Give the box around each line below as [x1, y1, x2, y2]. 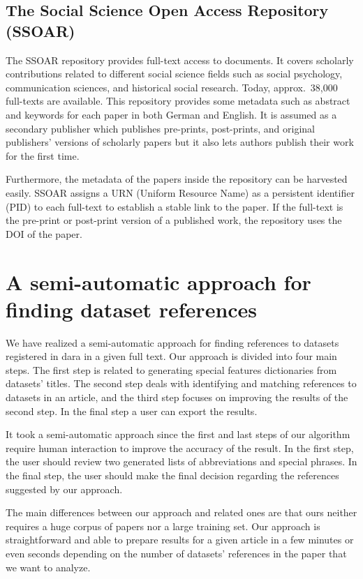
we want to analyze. [6, 559, 91, 574]
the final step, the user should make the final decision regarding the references [6, 467, 339, 482]
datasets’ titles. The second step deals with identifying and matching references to [6, 376, 357, 391]
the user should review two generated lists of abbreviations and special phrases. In [6, 454, 357, 469]
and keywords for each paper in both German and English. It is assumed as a [6, 107, 337, 121]
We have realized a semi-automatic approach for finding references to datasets [6, 335, 339, 349]
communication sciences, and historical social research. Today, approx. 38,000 [6, 80, 338, 94]
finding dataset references [6, 294, 258, 323]
